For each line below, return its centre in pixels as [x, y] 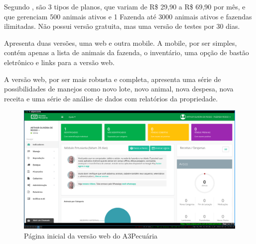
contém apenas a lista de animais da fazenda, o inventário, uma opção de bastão [127, 52]
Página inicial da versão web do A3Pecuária [91, 236]
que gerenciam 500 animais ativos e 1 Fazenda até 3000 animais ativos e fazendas [128, 16]
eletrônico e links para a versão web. [59, 62]
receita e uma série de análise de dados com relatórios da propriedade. [111, 98]
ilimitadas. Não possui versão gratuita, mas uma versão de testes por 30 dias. [122, 26]
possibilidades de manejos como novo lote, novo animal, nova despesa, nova [119, 89]
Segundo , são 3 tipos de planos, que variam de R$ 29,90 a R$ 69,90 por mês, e [125, 6]
